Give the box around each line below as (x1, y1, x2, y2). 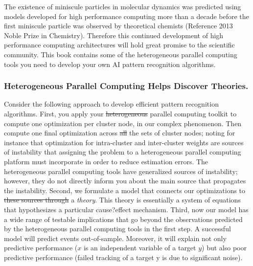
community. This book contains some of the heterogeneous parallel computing (4, 49, 237, 59)
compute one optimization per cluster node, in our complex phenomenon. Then (4, 118, 242, 128)
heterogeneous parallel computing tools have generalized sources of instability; (4, 166, 238, 176)
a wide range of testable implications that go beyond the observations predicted (4, 214, 243, 224)
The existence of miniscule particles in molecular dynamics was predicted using (4, 1, 241, 11)
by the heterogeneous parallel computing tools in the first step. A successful (4, 223, 231, 234)
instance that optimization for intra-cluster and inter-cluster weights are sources (4, 137, 244, 147)
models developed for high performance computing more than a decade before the (4, 11, 249, 21)
